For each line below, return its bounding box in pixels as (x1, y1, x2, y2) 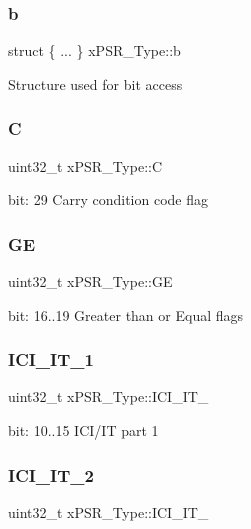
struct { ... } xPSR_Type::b (8, 40, 181, 61)
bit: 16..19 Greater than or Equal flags (8, 304, 244, 325)
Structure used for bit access (8, 73, 183, 94)
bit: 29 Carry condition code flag (8, 189, 208, 210)
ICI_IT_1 (8, 347, 94, 372)
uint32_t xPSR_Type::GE (8, 271, 173, 292)
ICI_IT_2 (8, 462, 94, 487)
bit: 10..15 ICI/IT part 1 (8, 420, 159, 441)
